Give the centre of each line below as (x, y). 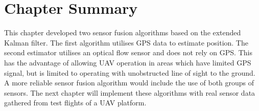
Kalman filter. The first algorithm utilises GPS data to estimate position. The (126, 42)
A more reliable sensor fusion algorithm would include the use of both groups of (129, 83)
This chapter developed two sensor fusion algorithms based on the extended (123, 32)
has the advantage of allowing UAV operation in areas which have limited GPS (128, 62)
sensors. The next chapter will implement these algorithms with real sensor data (130, 92)
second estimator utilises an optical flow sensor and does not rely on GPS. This (128, 52)
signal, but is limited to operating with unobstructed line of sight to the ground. (130, 72)
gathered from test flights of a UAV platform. (75, 103)
